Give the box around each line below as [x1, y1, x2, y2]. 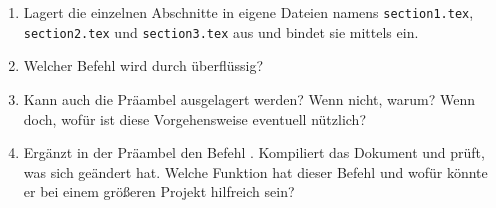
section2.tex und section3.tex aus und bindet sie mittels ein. [23, 21, 419, 42]
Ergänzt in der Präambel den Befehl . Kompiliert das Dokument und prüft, [23, 142, 485, 163]
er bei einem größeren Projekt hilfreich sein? [23, 181, 295, 202]
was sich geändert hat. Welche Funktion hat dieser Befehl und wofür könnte [23, 161, 488, 182]
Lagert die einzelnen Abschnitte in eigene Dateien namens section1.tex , [23, 2, 474, 22]
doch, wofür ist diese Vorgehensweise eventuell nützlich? [23, 108, 366, 129]
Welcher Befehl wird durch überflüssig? [23, 55, 264, 76]
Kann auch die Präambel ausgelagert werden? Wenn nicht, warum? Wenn [23, 88, 475, 109]
